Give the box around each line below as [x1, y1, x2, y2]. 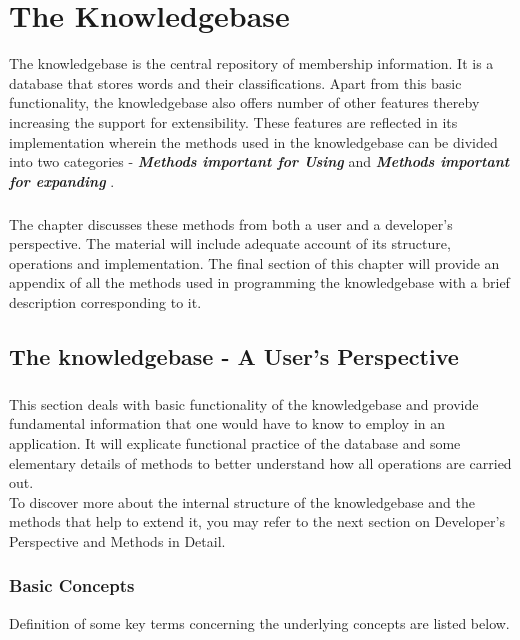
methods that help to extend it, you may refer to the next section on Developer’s [9, 511, 505, 532]
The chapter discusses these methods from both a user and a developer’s [9, 213, 453, 234]
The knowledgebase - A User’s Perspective [9, 341, 459, 372]
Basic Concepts [9, 573, 135, 598]
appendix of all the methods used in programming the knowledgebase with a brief [9, 272, 510, 293]
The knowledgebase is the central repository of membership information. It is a [9, 53, 494, 74]
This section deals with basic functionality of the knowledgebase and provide [9, 393, 479, 414]
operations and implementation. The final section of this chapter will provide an [9, 252, 500, 273]
